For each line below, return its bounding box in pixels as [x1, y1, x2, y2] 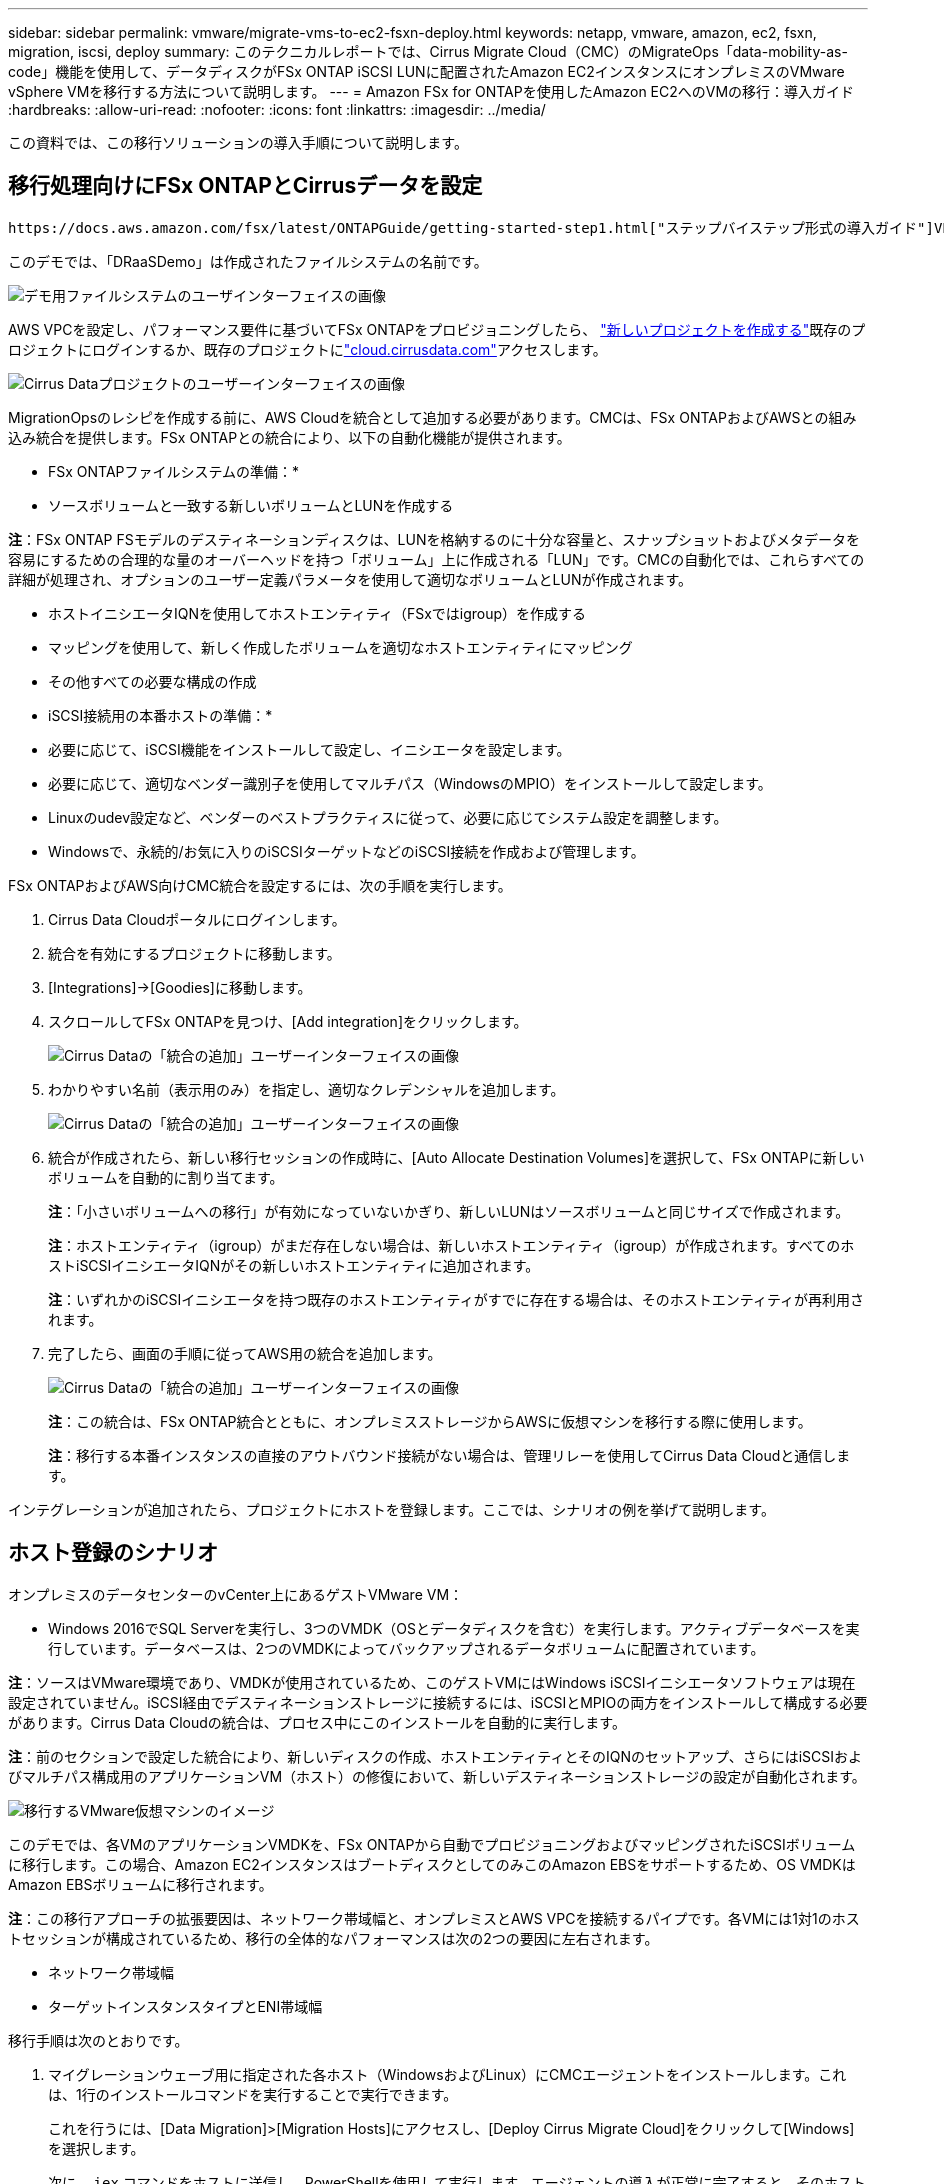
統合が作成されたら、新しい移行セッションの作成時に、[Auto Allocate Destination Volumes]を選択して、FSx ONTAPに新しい [48, 1148, 865, 1166]
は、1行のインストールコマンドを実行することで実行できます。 [48, 2085, 458, 2103]
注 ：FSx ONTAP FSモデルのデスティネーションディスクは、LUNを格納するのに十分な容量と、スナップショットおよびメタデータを [8, 530, 860, 548]
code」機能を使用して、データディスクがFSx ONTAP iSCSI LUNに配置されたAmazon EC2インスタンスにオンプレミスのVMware [8, 63, 845, 80]
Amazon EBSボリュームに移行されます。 [8, 1875, 273, 1893]
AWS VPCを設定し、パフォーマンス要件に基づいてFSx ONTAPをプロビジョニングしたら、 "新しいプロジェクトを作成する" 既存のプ [8, 320, 866, 338]
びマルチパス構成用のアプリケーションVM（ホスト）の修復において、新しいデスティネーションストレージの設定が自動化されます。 [8, 1767, 866, 1785]
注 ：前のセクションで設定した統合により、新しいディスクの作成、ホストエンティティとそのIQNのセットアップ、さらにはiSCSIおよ [8, 1747, 863, 1765]
